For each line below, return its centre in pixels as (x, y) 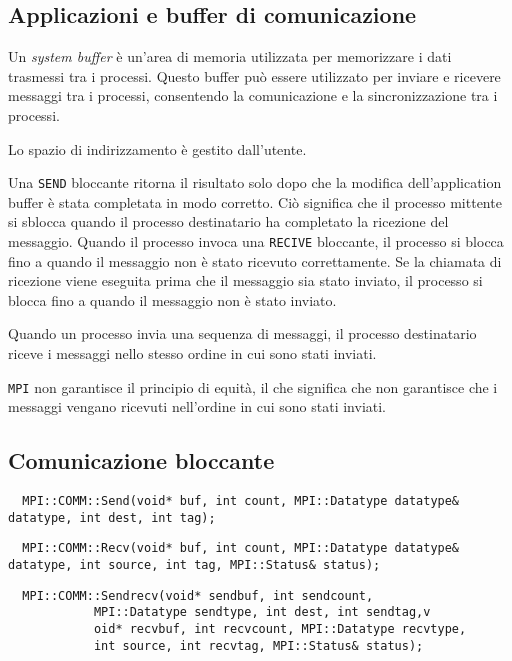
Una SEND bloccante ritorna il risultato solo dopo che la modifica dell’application (255, 182)
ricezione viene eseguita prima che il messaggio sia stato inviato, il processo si (245, 280)
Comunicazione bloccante (141, 460)
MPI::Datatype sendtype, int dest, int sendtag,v (262, 612)
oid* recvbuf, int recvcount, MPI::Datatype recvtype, (280, 629)
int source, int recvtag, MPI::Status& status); (258, 645)
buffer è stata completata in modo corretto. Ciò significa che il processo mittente (255, 201)
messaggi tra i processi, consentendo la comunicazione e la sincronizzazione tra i (253, 95)
